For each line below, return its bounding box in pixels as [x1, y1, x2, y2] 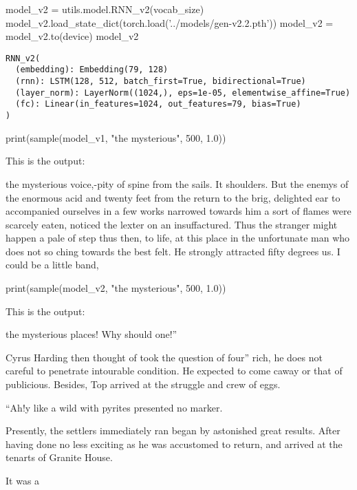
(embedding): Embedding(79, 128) [15, 65, 169, 75]
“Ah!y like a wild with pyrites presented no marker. [6, 400, 223, 414]
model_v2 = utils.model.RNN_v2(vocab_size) [6, 2, 204, 16]
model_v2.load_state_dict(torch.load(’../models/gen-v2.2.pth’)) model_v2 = [6, 15, 334, 30]
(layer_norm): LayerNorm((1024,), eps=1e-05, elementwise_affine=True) [15, 87, 351, 98]
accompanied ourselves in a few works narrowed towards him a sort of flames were [6, 204, 351, 218]
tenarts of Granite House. [6, 450, 113, 465]
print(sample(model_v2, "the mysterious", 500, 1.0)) [6, 281, 226, 295]
